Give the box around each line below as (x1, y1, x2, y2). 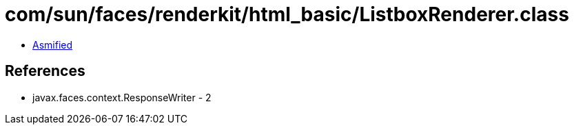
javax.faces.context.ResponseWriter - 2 (32, 91, 212, 103)
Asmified (32, 38, 73, 51)
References (5, 62, 85, 80)
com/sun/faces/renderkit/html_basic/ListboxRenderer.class (5, 3, 569, 26)
